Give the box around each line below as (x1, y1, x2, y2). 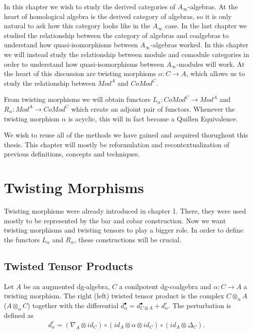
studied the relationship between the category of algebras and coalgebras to (4, 30, 229, 40)
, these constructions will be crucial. (74, 234, 181, 244)
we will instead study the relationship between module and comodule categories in (4, 49, 249, 59)
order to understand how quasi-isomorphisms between (4, 59, 164, 69)
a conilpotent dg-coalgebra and (119, 281, 212, 291)
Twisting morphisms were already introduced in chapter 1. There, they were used (4, 206, 246, 216)
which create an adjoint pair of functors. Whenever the (71, 103, 235, 114)
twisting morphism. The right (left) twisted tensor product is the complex (4, 291, 224, 301)
